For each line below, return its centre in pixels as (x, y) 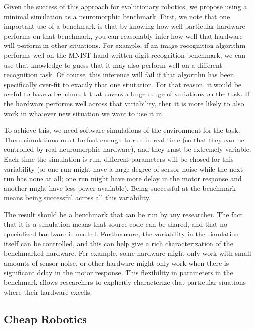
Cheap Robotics (45, 318)
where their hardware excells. (48, 292)
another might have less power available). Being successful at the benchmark (120, 188)
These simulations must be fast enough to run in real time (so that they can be (124, 139)
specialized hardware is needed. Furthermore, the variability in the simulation (122, 234)
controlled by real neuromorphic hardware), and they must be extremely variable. (127, 149)
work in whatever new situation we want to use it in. (84, 113)
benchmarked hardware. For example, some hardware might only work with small (127, 253)
